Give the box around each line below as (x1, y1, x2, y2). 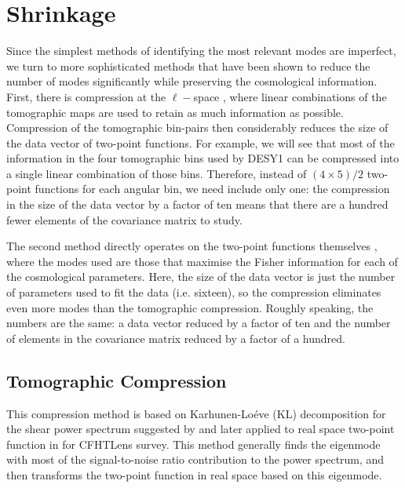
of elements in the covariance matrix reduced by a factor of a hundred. (6, 330, 345, 346)
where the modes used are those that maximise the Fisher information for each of (6, 253, 398, 269)
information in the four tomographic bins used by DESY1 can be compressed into (6, 150, 400, 166)
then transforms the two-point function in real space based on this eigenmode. (6, 466, 382, 483)
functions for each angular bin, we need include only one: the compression (35, 180, 390, 197)
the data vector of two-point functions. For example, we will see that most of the (6, 134, 395, 151)
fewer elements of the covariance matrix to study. (6, 211, 243, 228)
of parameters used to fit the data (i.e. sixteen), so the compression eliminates (6, 284, 381, 300)
